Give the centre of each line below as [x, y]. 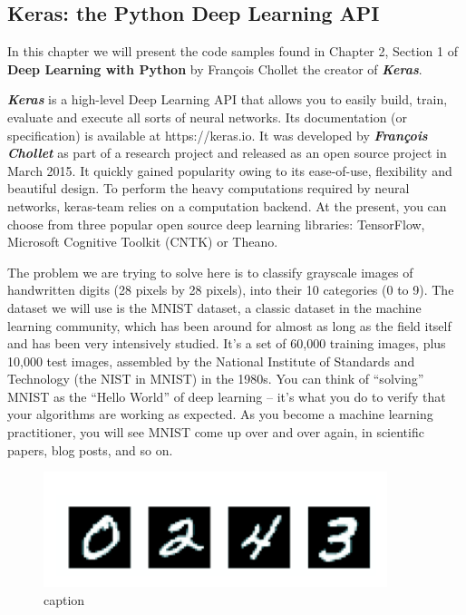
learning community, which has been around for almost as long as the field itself [229, 325]
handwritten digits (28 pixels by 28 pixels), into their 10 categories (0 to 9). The [231, 290]
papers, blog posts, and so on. [90, 449]
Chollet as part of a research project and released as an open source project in [227, 153]
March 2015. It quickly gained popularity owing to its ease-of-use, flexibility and [230, 170]
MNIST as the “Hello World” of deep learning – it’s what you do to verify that [227, 396]
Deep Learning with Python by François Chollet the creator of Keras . [215, 68]
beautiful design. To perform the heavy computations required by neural [209, 188]
